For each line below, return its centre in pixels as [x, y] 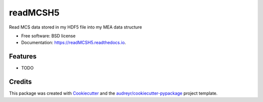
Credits [20, 82]
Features [23, 56]
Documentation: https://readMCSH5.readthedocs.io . [74, 43]
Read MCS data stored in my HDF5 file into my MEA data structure [75, 27]
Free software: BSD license [48, 36]
